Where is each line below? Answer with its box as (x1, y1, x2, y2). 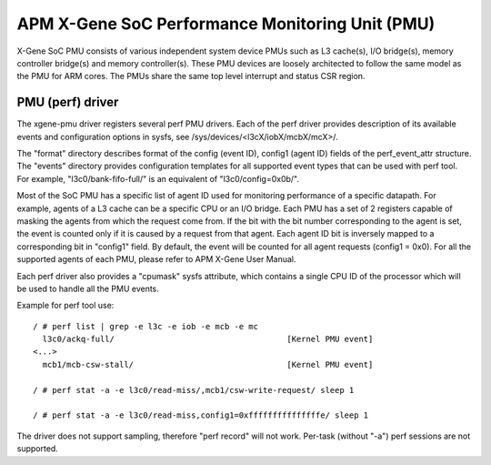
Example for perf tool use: (16, 300, 115, 311)
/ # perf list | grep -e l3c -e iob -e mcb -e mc (33, 321, 259, 331)
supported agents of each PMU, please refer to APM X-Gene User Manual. (16, 254, 296, 265)
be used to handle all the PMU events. (16, 283, 159, 294)
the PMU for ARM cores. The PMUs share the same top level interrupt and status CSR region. (16, 71, 366, 82)
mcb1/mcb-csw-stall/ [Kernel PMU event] (42, 359, 374, 369)
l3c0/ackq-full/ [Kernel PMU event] (42, 334, 374, 345)
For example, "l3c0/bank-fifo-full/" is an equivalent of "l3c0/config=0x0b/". (16, 173, 300, 184)
